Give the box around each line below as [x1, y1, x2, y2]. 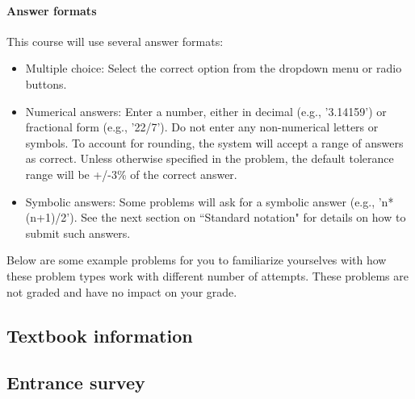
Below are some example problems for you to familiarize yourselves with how [6, 251, 387, 268]
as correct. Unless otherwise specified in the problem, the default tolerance [25, 150, 394, 167]
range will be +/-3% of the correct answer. [25, 165, 237, 182]
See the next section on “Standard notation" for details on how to [81, 209, 406, 226]
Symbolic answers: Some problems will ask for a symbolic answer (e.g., [25, 193, 375, 210]
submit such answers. [25, 224, 131, 241]
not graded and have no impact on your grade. [6, 283, 237, 300]
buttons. [25, 75, 67, 92]
